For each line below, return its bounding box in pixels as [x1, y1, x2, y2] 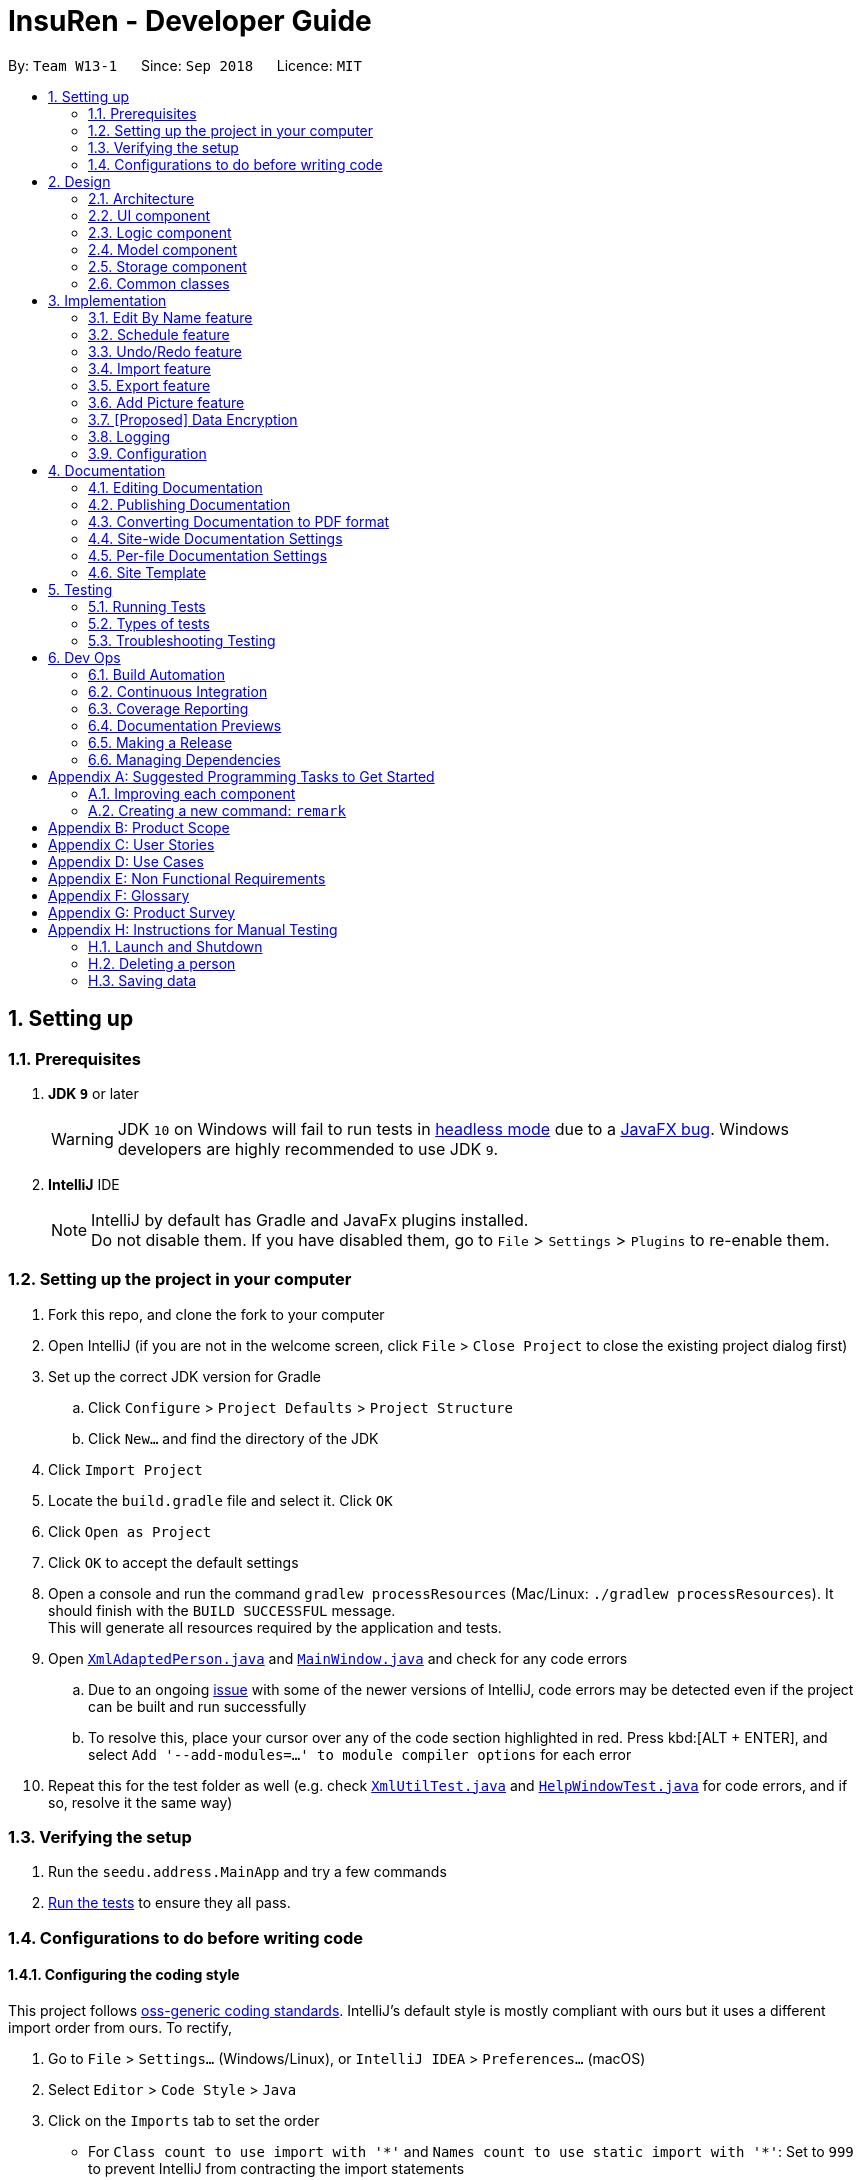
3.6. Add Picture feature [88, 393, 245, 411]
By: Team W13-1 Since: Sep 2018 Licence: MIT [8, 56, 362, 74]
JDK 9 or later [48, 1084, 139, 1102]
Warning [51, 1128, 114, 1149]
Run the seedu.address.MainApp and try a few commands [48, 1863, 447, 1881]
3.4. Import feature [88, 359, 211, 377]
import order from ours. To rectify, [8, 2019, 233, 2037]
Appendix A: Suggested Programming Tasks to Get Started [48, 767, 435, 785]
